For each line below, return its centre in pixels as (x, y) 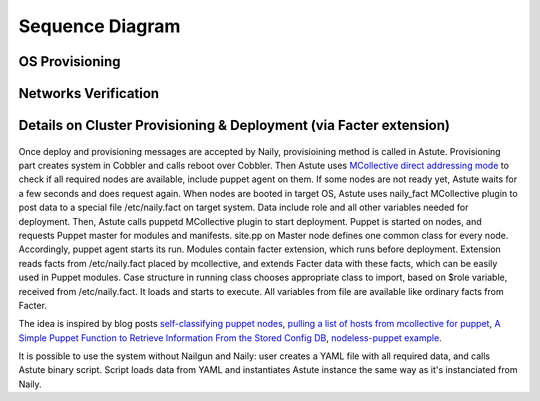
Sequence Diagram (99, 26)
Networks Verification (89, 93)
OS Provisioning (69, 61)
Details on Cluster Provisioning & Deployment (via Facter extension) (234, 125)
